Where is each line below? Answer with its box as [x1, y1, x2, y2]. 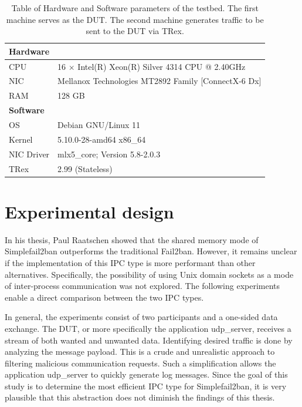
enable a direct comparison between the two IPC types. [5, 291, 204, 303]
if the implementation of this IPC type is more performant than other [5, 256, 256, 268]
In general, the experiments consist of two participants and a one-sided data [5, 311, 278, 323]
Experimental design [5, 199, 174, 223]
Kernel [9, 133, 33, 145]
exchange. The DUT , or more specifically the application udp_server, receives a [5, 322, 291, 334]
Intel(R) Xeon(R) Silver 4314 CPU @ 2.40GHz [77, 60, 246, 72]
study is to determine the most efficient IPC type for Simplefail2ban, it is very [5, 379, 287, 392]
